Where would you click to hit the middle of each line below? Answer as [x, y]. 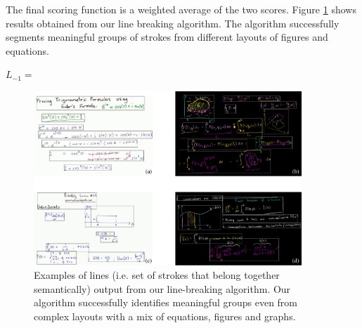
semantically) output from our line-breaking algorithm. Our [162, 288]
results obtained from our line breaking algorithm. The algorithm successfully [173, 23]
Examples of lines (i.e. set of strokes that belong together [157, 275]
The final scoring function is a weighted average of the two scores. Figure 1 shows [181, 9]
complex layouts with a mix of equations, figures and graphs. [165, 316]
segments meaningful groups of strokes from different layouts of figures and [167, 37]
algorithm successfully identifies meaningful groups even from [166, 302]
